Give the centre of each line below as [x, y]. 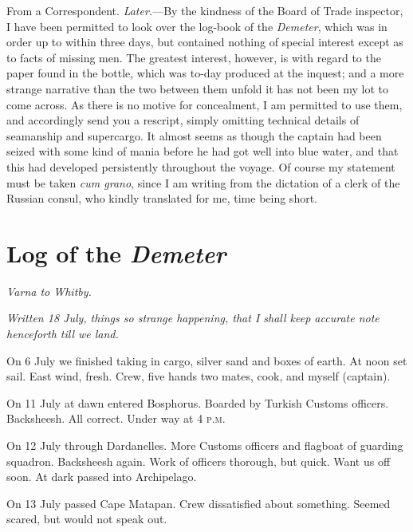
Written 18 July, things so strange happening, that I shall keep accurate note [193, 318]
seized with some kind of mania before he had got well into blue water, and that [203, 151]
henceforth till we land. [63, 334]
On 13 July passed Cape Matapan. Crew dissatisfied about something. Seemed [199, 503]
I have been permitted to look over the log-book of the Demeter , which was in [197, 26]
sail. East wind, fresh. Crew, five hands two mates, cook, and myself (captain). [199, 376]
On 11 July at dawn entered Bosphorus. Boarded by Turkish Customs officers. [198, 402]
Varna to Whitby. [49, 291]
